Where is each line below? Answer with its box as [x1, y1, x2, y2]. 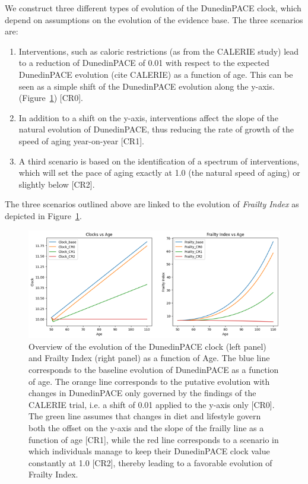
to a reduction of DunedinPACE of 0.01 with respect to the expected [18, 56, 269, 69]
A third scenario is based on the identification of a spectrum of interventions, [18, 154, 300, 167]
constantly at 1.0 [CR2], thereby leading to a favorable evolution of [28, 456, 272, 469]
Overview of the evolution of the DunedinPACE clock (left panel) [28, 340, 266, 352]
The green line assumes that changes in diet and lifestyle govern [28, 410, 261, 422]
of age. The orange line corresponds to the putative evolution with [28, 375, 270, 387]
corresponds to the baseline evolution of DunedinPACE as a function [28, 363, 279, 375]
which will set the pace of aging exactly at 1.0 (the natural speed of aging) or [18, 166, 300, 179]
